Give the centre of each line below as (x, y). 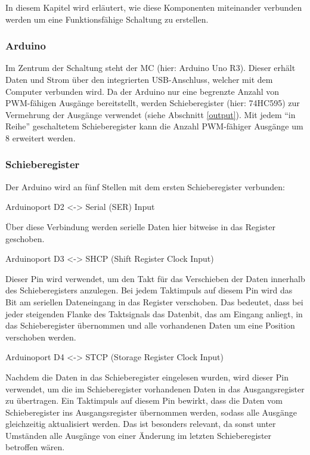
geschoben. (25, 238)
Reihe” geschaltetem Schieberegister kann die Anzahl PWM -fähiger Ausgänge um (154, 126)
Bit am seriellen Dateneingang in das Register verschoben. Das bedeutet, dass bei (154, 301)
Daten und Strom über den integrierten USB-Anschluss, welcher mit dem (139, 79)
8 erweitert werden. (41, 137)
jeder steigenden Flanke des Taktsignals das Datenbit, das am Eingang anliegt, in (154, 313)
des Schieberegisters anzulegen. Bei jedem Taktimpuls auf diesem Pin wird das (149, 290)
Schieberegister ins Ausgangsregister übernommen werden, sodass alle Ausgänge (151, 412)
